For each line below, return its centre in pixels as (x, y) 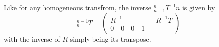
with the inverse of (32, 38)
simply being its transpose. (110, 38)
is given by (198, 7)
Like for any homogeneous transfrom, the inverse (78, 7)
